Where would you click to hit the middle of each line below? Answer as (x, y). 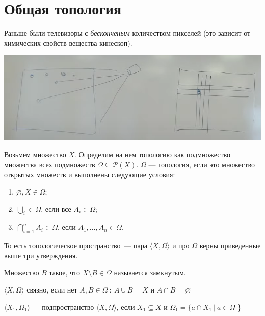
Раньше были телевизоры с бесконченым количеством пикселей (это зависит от (127, 33)
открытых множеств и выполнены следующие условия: (90, 174)
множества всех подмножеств (50, 164)
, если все (56, 209)
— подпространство (63, 307)
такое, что (64, 272)
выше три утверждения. (41, 255)
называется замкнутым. (150, 272)
